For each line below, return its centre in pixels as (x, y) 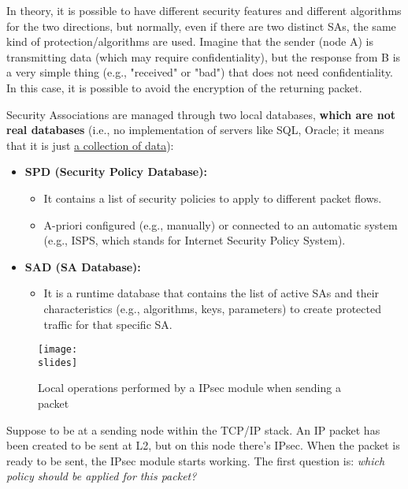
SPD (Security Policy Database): (116, 172)
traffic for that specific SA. (108, 324)
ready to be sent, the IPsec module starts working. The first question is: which (196, 460)
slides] (58, 362)
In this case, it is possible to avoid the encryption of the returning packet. (184, 87)
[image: (58, 350)
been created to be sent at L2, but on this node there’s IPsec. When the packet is (203, 445)
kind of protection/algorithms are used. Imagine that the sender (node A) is (190, 41)
